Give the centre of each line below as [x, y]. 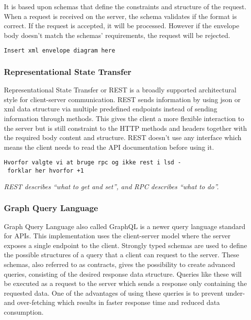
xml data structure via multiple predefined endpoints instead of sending [111, 109]
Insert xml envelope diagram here [60, 51]
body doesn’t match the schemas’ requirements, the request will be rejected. [117, 35]
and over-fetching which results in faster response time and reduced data [112, 302]
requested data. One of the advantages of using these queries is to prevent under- [125, 293]
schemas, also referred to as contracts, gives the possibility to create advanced [120, 264]
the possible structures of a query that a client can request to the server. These [122, 255]
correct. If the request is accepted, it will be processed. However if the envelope [122, 26]
